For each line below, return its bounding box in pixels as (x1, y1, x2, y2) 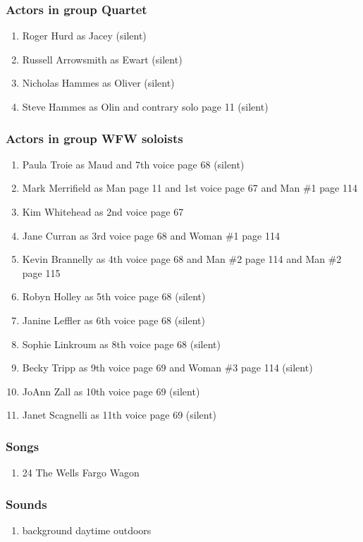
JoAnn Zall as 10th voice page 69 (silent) (22, 383, 200, 398)
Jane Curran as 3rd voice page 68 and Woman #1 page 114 (22, 228, 280, 242)
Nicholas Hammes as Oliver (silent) (22, 75, 175, 90)
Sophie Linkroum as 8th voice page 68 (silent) (22, 336, 221, 351)
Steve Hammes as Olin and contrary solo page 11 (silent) (22, 99, 269, 113)
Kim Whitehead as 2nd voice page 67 (22, 204, 184, 218)
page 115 (22, 265, 61, 280)
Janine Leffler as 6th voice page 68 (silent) (22, 312, 205, 327)
